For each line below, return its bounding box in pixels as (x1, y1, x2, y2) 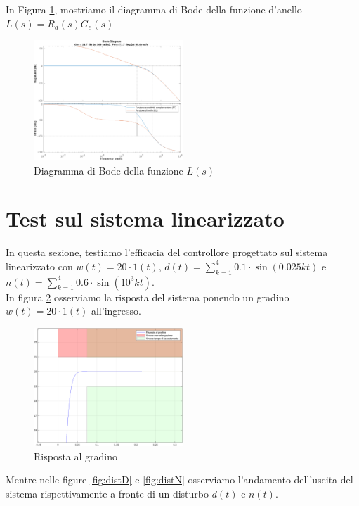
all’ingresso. (91, 303, 141, 318)
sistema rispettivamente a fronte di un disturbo (6, 486, 209, 500)
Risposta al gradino (34, 448, 118, 463)
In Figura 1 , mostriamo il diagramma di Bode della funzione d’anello (6, 2, 302, 16)
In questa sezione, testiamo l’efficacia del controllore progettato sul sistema (6, 245, 328, 260)
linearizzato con (6, 258, 73, 273)
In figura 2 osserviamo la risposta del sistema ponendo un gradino (6, 289, 289, 304)
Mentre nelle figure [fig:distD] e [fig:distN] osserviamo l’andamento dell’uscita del (6, 472, 353, 487)
